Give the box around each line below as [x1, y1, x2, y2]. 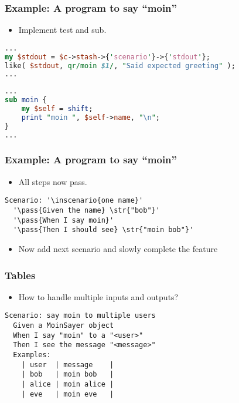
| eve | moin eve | [21, 389, 114, 398]
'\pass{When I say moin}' [13, 216, 114, 224]
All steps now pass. [18, 175, 87, 187]
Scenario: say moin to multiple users [5, 311, 156, 320]
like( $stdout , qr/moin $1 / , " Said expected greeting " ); [5, 61, 235, 70]
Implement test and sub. [18, 23, 107, 36]
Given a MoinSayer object [13, 321, 114, 330]
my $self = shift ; [21, 105, 93, 113]
